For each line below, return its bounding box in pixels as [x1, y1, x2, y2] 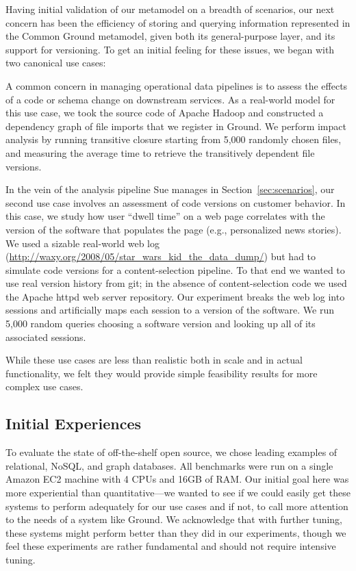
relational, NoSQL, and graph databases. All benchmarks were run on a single [5, 458, 333, 472]
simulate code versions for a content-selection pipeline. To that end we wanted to [5, 262, 345, 277]
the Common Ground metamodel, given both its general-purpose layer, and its [5, 29, 335, 43]
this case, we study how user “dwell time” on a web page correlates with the [5, 209, 325, 223]
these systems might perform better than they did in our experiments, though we [5, 525, 346, 540]
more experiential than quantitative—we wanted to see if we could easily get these [5, 485, 351, 500]
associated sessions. [5, 329, 86, 344]
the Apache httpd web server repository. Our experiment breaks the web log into [5, 289, 345, 303]
